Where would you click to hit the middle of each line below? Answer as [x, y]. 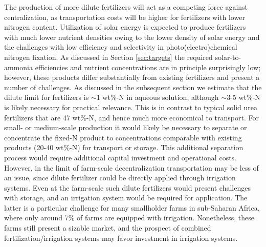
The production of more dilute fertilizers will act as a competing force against [126, 7]
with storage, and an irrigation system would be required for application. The [126, 198]
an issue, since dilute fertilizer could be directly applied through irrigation [120, 178]
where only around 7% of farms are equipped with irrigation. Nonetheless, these [129, 218]
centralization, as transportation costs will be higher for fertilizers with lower [125, 17]
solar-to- [228, 57]
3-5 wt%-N [243, 97]
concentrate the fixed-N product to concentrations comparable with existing [123, 137]
